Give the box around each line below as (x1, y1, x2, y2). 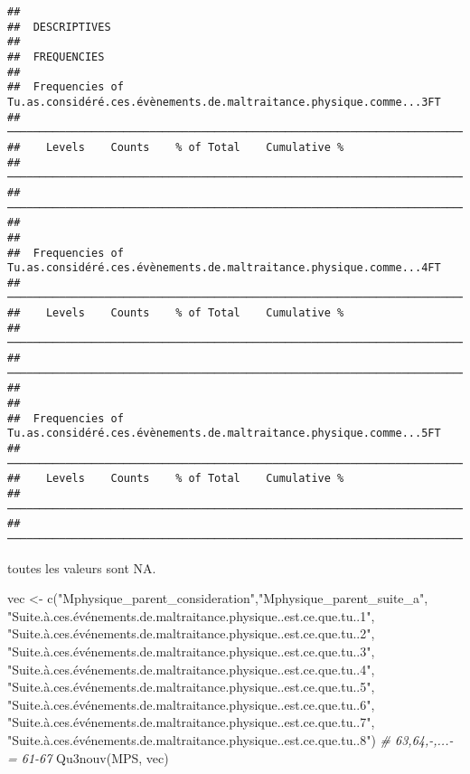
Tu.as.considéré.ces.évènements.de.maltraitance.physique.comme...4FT (7, 261, 441, 275)
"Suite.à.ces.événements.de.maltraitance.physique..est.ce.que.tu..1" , (7, 606, 375, 625)
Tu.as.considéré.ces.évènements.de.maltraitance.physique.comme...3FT (7, 95, 441, 109)
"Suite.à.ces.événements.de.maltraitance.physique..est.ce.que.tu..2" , (7, 624, 375, 643)
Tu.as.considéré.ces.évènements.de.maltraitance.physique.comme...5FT (7, 427, 441, 440)
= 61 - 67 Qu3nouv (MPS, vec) (7, 748, 169, 767)
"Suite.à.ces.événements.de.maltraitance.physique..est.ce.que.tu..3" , (7, 642, 375, 660)
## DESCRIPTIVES (7, 20, 111, 33)
